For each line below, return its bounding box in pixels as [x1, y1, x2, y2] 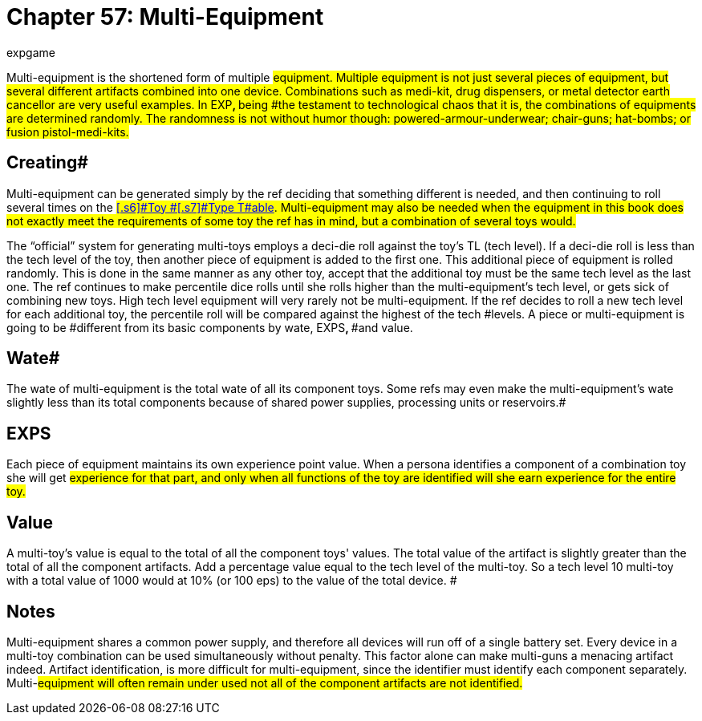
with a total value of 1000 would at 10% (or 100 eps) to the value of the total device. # [6, 573, 457, 588]
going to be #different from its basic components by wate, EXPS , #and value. [6, 320, 413, 334]
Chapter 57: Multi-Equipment [6, 3, 324, 30]
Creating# [6, 152, 88, 173]
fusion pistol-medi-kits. [6, 124, 129, 139]
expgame [6, 45, 55, 59]
